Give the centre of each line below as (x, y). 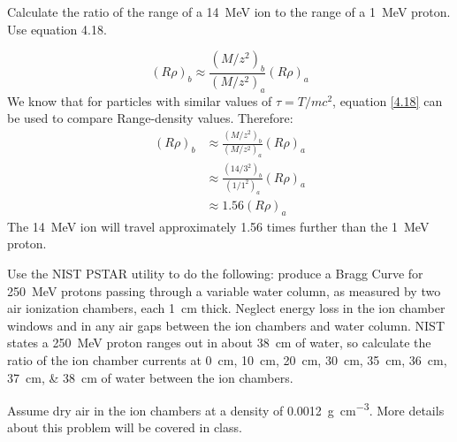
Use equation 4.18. (57, 29)
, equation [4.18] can (388, 100)
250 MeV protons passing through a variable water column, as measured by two (224, 290)
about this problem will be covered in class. (125, 427)
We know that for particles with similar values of (140, 100)
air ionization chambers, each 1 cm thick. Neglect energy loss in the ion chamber (226, 308)
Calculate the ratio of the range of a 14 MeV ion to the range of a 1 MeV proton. (229, 11)
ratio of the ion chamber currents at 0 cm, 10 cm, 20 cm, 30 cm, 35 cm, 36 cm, (227, 359)
